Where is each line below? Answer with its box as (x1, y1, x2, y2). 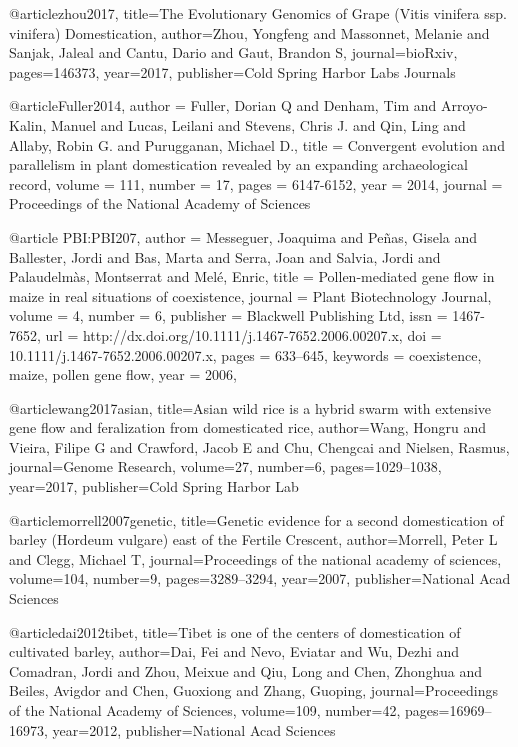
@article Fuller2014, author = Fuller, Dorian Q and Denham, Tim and (9, 95, 437, 116)
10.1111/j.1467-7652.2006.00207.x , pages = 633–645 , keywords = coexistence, (9, 344, 482, 365)
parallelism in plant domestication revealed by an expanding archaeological (9, 154, 468, 175)
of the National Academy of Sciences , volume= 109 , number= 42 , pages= (9, 700, 450, 720)
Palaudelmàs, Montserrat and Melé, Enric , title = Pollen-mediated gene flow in (9, 266, 495, 287)
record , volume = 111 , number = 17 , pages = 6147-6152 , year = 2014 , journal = (9, 173, 503, 194)
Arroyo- (440, 95, 488, 116)
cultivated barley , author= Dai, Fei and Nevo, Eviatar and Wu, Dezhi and (9, 641, 460, 662)
